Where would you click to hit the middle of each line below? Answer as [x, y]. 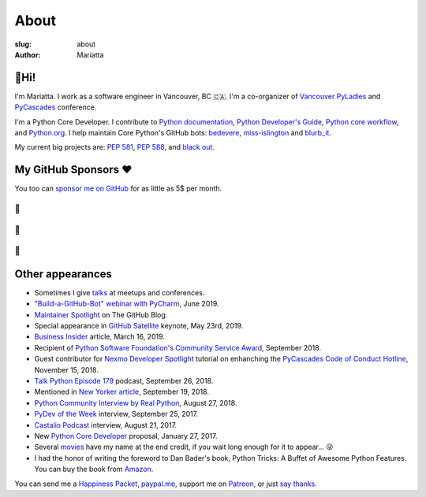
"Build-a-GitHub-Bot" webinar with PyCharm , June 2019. [127, 304]
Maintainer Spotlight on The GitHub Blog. [101, 314]
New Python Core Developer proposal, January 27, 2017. [126, 436]
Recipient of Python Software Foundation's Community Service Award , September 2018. [178, 347]
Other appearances [63, 274]
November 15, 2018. [66, 369]
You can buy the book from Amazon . [94, 469]
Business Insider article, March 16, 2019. [100, 337]
